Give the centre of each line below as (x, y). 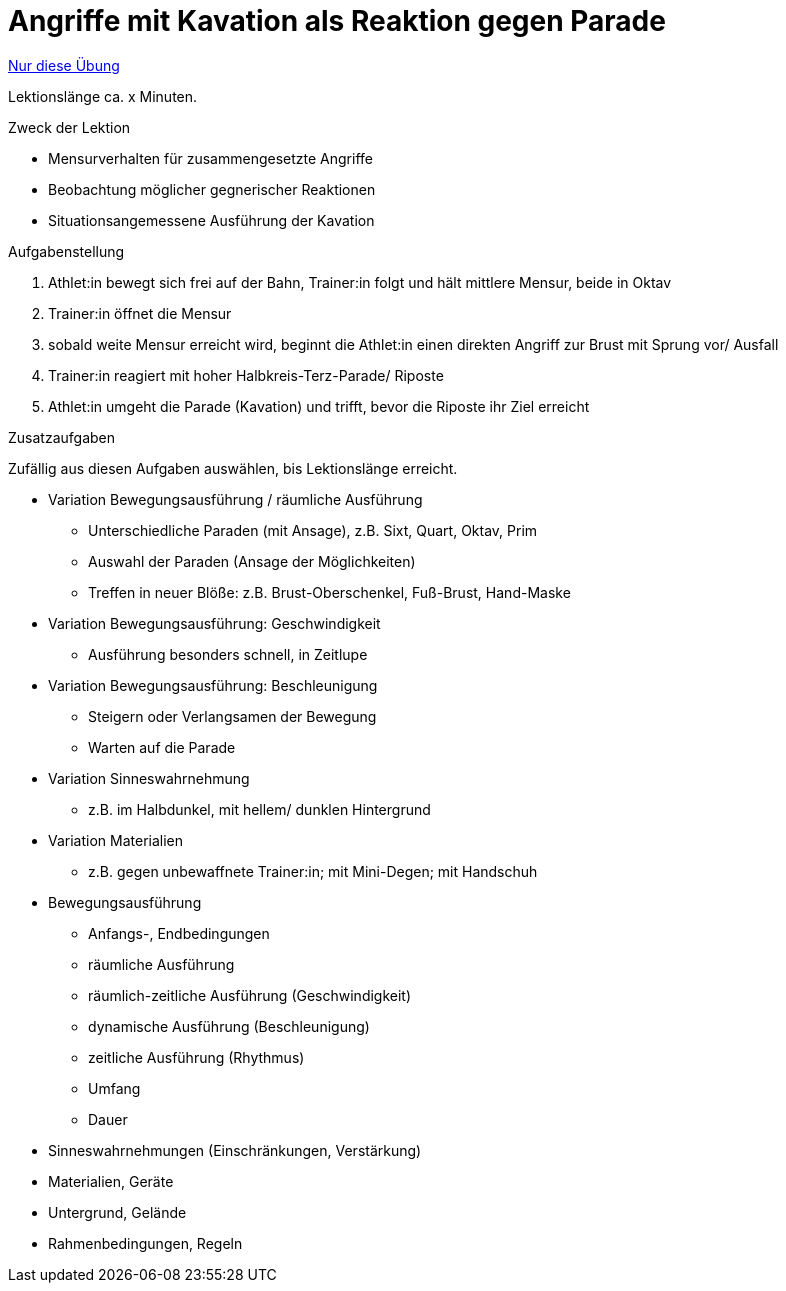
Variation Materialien (116, 840)
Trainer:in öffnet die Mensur (140, 313)
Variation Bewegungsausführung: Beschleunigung (213, 685)
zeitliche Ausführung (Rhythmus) (196, 1057)
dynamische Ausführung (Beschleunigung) (229, 1026)
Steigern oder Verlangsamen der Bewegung (232, 716)
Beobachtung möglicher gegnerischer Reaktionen (212, 189)
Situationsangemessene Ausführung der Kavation (211, 220)
